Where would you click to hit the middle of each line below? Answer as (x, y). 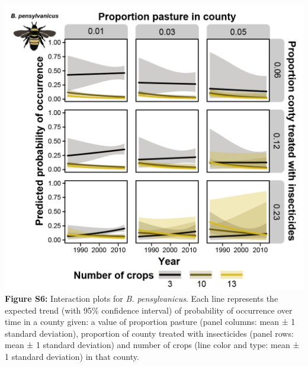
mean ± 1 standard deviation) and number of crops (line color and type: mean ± (152, 345)
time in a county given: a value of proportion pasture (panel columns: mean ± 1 (150, 322)
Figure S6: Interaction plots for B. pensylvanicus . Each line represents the (142, 298)
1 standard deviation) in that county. (72, 356)
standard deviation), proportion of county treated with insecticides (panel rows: (149, 333)
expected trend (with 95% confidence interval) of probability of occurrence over (149, 310)
